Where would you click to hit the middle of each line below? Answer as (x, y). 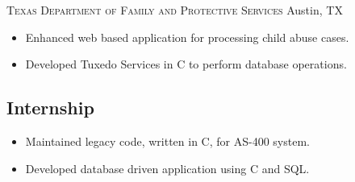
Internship (50, 108)
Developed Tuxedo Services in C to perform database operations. (186, 64)
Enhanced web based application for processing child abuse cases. (187, 37)
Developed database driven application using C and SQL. (167, 168)
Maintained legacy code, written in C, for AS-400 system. (167, 141)
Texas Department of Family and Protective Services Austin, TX (175, 10)
